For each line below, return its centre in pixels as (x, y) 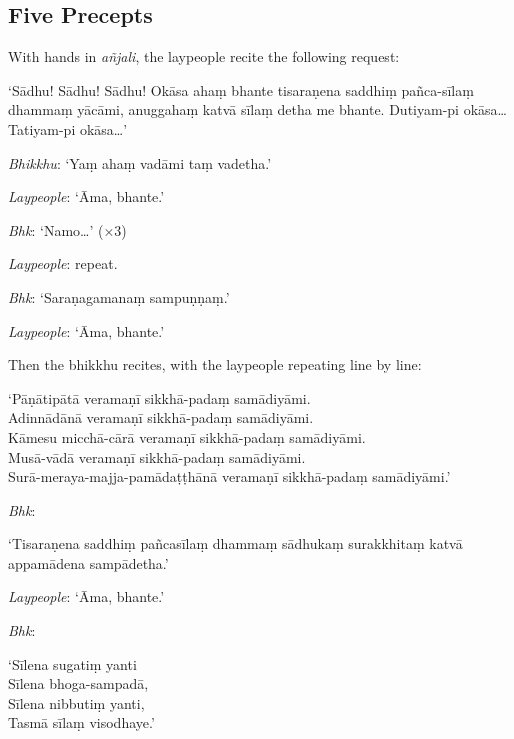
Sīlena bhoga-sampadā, (78, 683)
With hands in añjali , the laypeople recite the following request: (204, 56)
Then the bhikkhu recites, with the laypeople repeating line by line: (215, 364)
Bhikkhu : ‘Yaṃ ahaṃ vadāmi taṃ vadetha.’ (140, 162)
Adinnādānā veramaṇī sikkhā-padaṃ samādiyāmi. (161, 417)
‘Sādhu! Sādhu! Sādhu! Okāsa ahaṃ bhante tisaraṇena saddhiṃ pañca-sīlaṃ (241, 89)
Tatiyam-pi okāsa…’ (68, 128)
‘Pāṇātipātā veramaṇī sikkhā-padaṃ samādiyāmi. (159, 397)
